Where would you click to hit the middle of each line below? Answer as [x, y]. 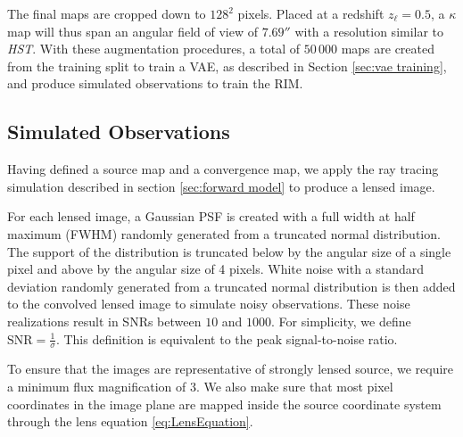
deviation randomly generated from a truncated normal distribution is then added [231, 286]
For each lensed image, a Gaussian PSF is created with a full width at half [211, 216]
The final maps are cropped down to [107, 13]
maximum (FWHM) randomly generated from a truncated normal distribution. [224, 233]
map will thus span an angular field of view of [132, 31]
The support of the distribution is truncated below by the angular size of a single [229, 251]
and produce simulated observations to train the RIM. [155, 83]
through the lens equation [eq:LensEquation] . [130, 421]
